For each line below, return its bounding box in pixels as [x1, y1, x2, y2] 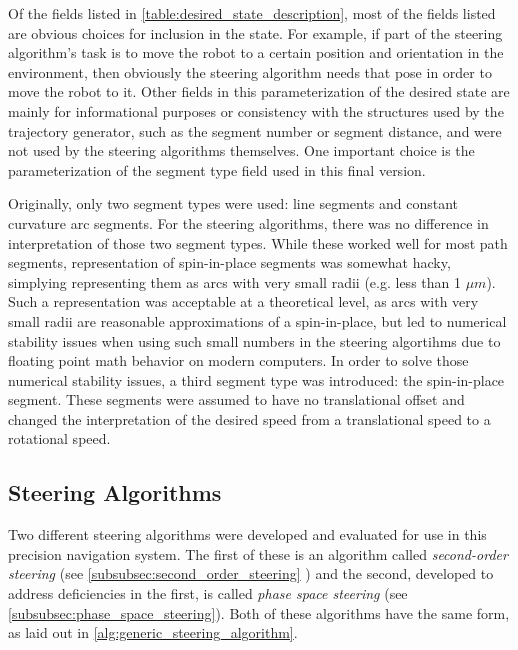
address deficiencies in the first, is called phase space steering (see [8, 583, 408, 604]
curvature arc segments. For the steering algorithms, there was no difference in [8, 212, 489, 233]
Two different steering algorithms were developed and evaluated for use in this [8, 524, 487, 545]
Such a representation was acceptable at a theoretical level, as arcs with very [8, 291, 479, 312]
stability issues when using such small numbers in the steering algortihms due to [8, 330, 501, 351]
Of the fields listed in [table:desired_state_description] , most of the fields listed [8, 3, 496, 23]
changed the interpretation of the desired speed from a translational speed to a [8, 408, 491, 429]
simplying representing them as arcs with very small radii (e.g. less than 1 [8, 271, 461, 292]
